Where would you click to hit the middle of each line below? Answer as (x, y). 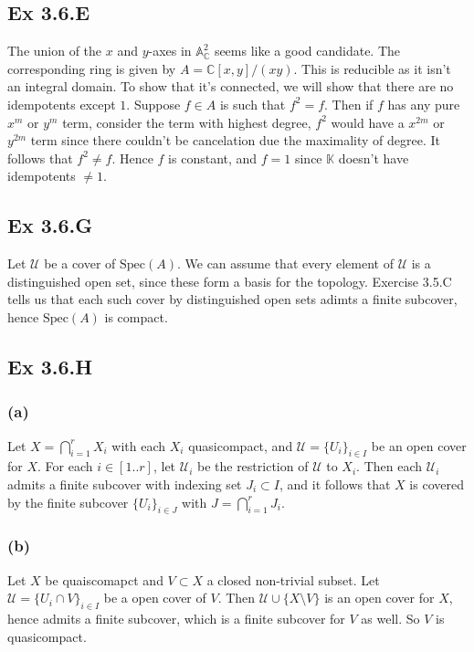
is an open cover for (379, 598)
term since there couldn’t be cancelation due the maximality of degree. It (236, 140)
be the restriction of (253, 466)
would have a (368, 122)
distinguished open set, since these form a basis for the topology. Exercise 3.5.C (230, 281)
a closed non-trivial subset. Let (293, 579)
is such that (253, 104)
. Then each (390, 466)
